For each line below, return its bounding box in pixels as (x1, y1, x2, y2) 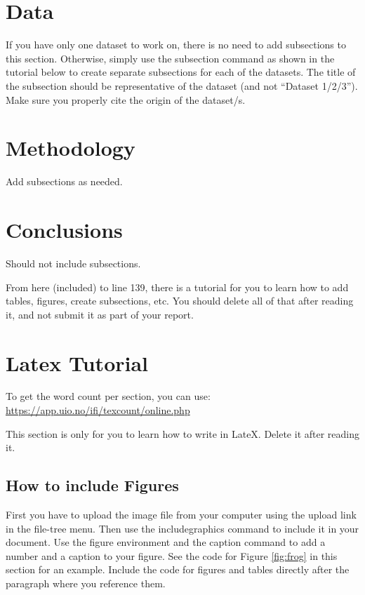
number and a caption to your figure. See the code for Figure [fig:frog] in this (6, 548, 338, 563)
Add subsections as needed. (6, 174, 123, 189)
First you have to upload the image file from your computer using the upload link (6, 507, 357, 522)
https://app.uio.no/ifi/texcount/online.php (6, 403, 190, 417)
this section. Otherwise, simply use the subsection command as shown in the (6, 51, 335, 65)
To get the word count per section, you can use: (6, 389, 211, 403)
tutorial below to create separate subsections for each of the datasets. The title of (6, 65, 356, 79)
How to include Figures (6, 474, 179, 496)
